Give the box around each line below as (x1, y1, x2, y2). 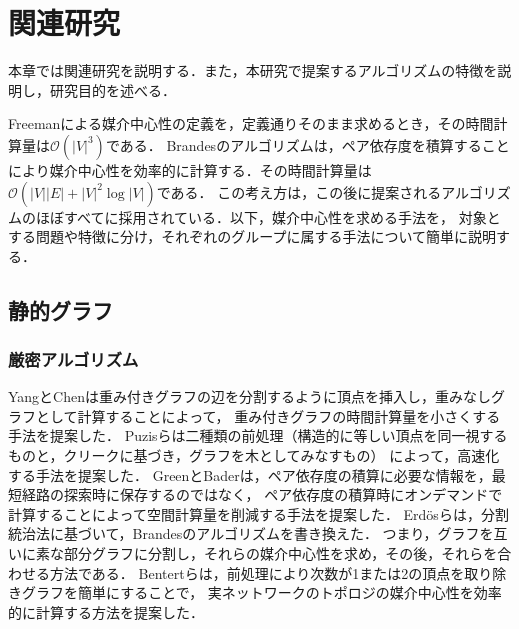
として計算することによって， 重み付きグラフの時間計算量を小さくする (35, 405, 501, 426)
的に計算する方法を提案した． (8, 601, 204, 622)
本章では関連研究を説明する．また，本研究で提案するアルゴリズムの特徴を (8, 60, 498, 81)
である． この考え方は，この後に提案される (156, 181, 442, 202)
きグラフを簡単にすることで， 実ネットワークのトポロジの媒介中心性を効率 (8, 582, 502, 603)
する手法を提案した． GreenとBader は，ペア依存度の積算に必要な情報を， (8, 464, 492, 485)
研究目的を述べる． (49, 79, 176, 100)
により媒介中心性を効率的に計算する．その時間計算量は (8, 159, 372, 180)
